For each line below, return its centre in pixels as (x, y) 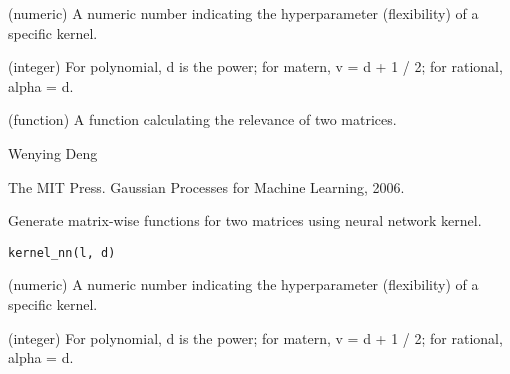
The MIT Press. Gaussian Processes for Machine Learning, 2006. (206, 186)
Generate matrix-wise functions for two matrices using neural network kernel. (245, 220)
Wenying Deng (53, 152)
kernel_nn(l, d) (62, 252)
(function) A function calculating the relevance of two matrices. (202, 119)
